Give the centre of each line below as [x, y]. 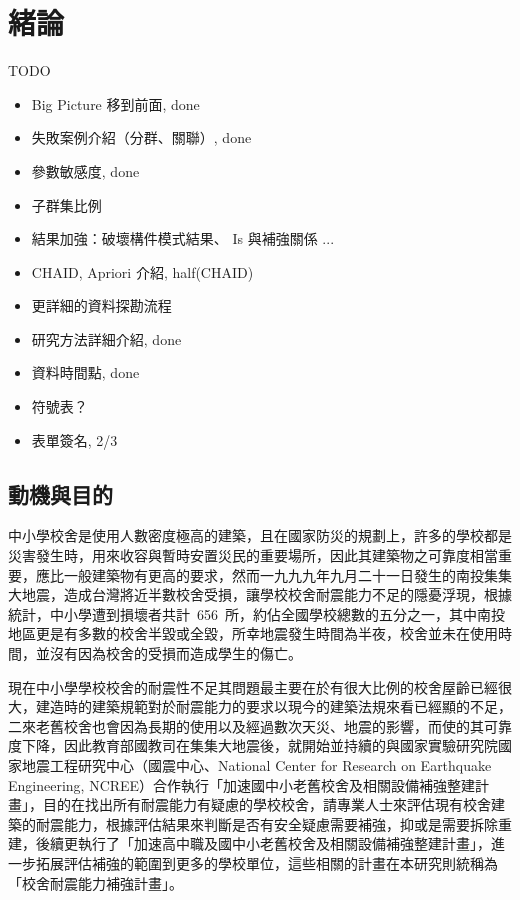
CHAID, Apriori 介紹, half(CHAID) [142, 271]
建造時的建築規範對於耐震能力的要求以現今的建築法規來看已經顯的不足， [273, 706]
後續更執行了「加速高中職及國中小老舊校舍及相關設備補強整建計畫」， [263, 843]
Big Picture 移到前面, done [115, 103]
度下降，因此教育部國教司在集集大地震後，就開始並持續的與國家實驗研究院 [253, 745]
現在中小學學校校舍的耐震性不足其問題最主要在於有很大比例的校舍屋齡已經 [253, 686]
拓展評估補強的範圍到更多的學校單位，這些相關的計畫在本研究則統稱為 [266, 862]
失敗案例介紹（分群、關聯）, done [141, 137]
